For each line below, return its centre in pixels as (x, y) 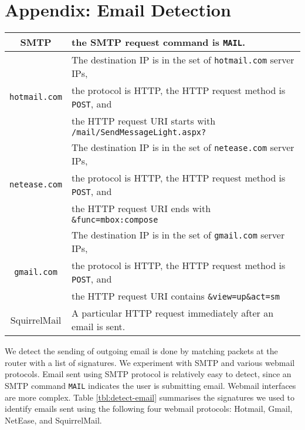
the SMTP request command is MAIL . (159, 42)
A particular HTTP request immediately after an (173, 313)
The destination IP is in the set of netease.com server (183, 147)
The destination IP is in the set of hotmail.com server (183, 60)
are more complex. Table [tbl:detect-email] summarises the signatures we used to (150, 397)
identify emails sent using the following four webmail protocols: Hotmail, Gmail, (149, 409)
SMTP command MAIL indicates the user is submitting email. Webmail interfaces (150, 385)
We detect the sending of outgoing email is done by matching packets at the (141, 351)
